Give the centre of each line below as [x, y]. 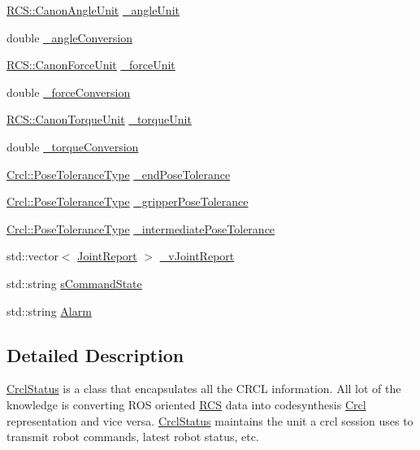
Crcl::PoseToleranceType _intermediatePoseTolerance [141, 228]
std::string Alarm [49, 310]
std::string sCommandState [74, 283]
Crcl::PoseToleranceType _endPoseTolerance [119, 174]
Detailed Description [95, 354]
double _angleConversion [69, 37]
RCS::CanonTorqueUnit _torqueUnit [99, 119]
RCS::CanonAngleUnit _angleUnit [93, 10]
